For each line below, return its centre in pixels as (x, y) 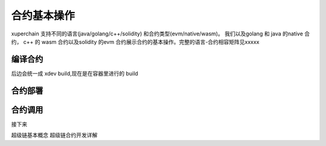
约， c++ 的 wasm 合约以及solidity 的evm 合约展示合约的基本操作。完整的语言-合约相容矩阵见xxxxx (135, 41)
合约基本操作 (43, 16)
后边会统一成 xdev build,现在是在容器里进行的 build (75, 73)
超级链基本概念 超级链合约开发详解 (54, 135)
